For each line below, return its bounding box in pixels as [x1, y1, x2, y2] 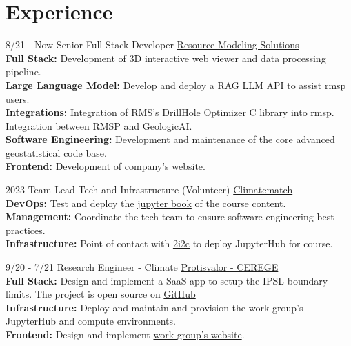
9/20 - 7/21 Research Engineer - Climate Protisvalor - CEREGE [6, 260, 279, 274]
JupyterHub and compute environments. [6, 314, 176, 328]
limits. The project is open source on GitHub [6, 287, 196, 301]
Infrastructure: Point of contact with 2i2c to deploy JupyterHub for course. [6, 236, 333, 251]
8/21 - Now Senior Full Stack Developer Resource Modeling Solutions [6, 37, 299, 52]
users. [6, 91, 30, 106]
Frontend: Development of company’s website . [6, 159, 205, 173]
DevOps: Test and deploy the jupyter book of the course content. [6, 195, 286, 210]
